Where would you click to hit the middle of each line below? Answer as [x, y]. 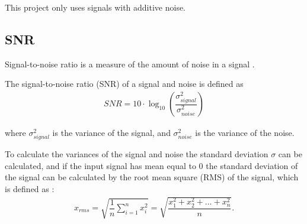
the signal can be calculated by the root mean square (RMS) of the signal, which [152, 177]
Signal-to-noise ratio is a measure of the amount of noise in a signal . [130, 64]
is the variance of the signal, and [111, 133]
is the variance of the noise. [245, 133]
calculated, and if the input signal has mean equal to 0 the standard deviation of [151, 165]
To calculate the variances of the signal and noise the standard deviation [137, 154]
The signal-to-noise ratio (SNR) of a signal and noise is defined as [124, 84]
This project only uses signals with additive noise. [95, 7]
